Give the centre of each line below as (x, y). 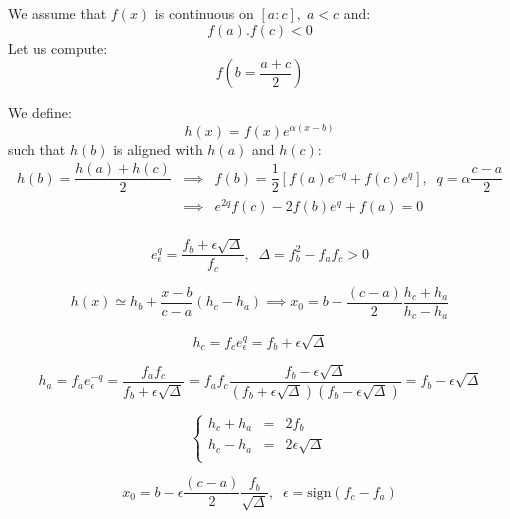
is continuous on (204, 13)
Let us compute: (58, 47)
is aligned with (158, 148)
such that (37, 148)
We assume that (57, 13)
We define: (40, 112)
